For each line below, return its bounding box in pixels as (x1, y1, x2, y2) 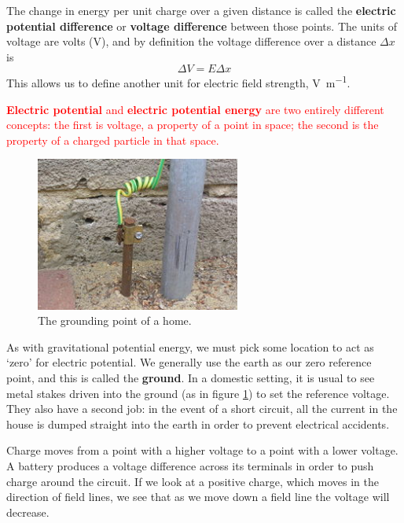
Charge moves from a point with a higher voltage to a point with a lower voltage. (6, 442, 398, 459)
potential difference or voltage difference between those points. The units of (6, 17, 398, 34)
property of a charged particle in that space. (6, 131, 219, 148)
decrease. (6, 503, 50, 520)
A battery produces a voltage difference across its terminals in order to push (6, 458, 374, 474)
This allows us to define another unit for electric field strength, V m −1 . (6, 72, 351, 91)
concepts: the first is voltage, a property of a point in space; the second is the (6, 116, 379, 133)
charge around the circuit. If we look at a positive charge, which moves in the (6, 473, 379, 489)
